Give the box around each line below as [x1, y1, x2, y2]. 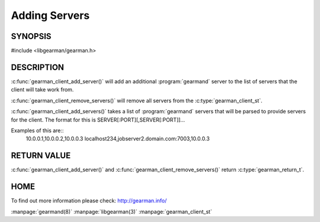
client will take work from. [11, 86, 74, 93]
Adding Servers [11, 9, 90, 22]
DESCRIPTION [11, 62, 65, 72]
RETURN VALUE [11, 151, 71, 161]
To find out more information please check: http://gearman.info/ [11, 197, 167, 204]
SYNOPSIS [11, 31, 52, 41]
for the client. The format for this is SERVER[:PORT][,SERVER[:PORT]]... [11, 116, 185, 123]
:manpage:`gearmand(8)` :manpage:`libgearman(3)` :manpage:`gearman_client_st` [11, 208, 213, 215]
